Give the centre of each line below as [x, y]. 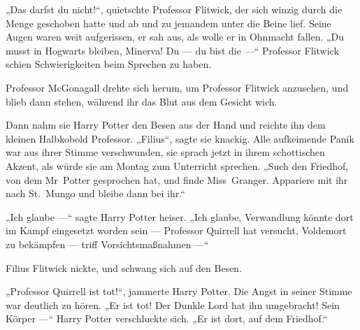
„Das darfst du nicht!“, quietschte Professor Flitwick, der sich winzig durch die [174, 9]
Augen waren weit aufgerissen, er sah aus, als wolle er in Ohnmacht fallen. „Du [175, 37]
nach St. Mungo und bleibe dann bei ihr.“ [95, 193]
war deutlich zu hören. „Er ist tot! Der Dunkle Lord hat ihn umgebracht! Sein [173, 304]
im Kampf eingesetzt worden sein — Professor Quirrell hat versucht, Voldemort [176, 230]
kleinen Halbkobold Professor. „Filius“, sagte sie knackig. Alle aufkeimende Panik [180, 138]
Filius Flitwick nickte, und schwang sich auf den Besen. [124, 267]
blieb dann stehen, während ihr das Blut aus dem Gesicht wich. [142, 101]
